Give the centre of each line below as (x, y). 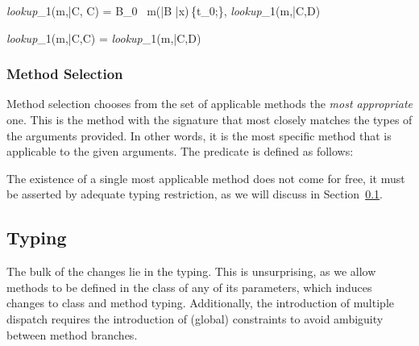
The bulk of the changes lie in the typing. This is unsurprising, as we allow (191, 271)
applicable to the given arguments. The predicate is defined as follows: (180, 151)
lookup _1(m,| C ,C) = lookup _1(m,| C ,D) (104, 38)
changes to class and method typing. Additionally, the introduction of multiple (200, 303)
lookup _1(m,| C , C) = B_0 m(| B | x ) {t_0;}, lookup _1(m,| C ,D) (164, 10)
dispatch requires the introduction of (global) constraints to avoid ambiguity (195, 318)
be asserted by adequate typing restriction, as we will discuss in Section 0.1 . (195, 194)
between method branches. (72, 334)
